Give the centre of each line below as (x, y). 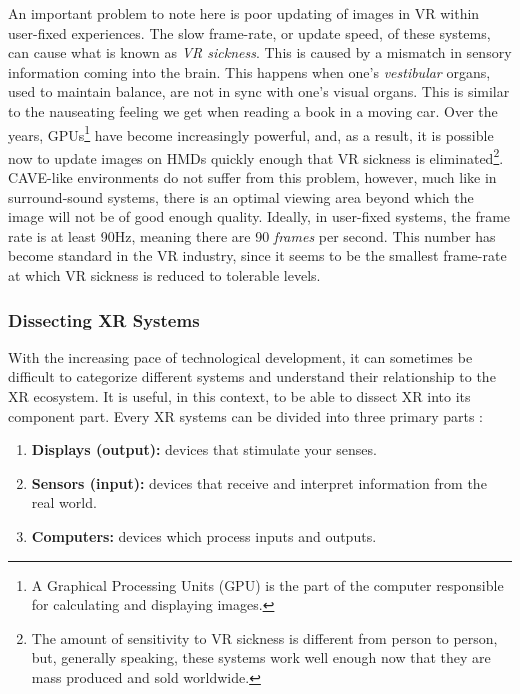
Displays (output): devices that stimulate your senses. (204, 449)
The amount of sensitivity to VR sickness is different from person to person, (264, 637)
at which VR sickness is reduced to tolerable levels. (164, 275)
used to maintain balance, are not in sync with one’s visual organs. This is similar (259, 91)
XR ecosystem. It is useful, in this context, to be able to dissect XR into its (239, 396)
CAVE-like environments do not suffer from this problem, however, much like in (252, 177)
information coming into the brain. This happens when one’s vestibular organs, (249, 71)
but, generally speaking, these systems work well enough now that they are (261, 657)
